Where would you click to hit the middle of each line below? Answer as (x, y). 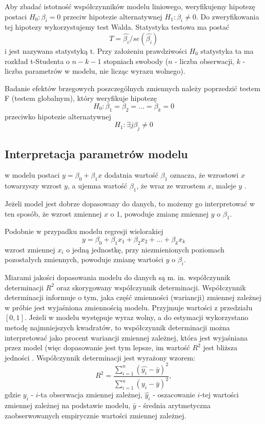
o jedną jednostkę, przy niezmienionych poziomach (145, 249)
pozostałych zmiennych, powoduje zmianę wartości (84, 259)
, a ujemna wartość (97, 186)
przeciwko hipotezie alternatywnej (58, 116)
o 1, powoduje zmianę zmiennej (159, 213)
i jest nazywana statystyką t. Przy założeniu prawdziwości (96, 50)
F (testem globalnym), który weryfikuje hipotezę (81, 98)
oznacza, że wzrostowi (204, 175)
